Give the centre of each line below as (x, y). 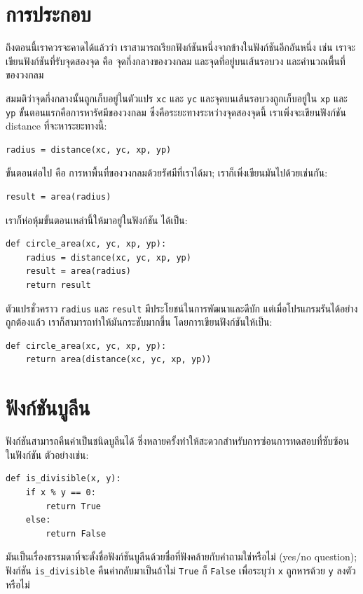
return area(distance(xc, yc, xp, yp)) (118, 360)
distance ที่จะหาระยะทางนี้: (56, 126)
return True (74, 506)
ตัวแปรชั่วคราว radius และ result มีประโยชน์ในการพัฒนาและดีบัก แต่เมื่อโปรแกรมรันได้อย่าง (182, 308)
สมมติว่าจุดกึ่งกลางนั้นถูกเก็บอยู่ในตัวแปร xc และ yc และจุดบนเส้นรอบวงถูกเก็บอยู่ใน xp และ (177, 98)
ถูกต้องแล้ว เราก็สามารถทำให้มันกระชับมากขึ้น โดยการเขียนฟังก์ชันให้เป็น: (139, 322)
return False (76, 533)
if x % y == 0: (61, 492)
